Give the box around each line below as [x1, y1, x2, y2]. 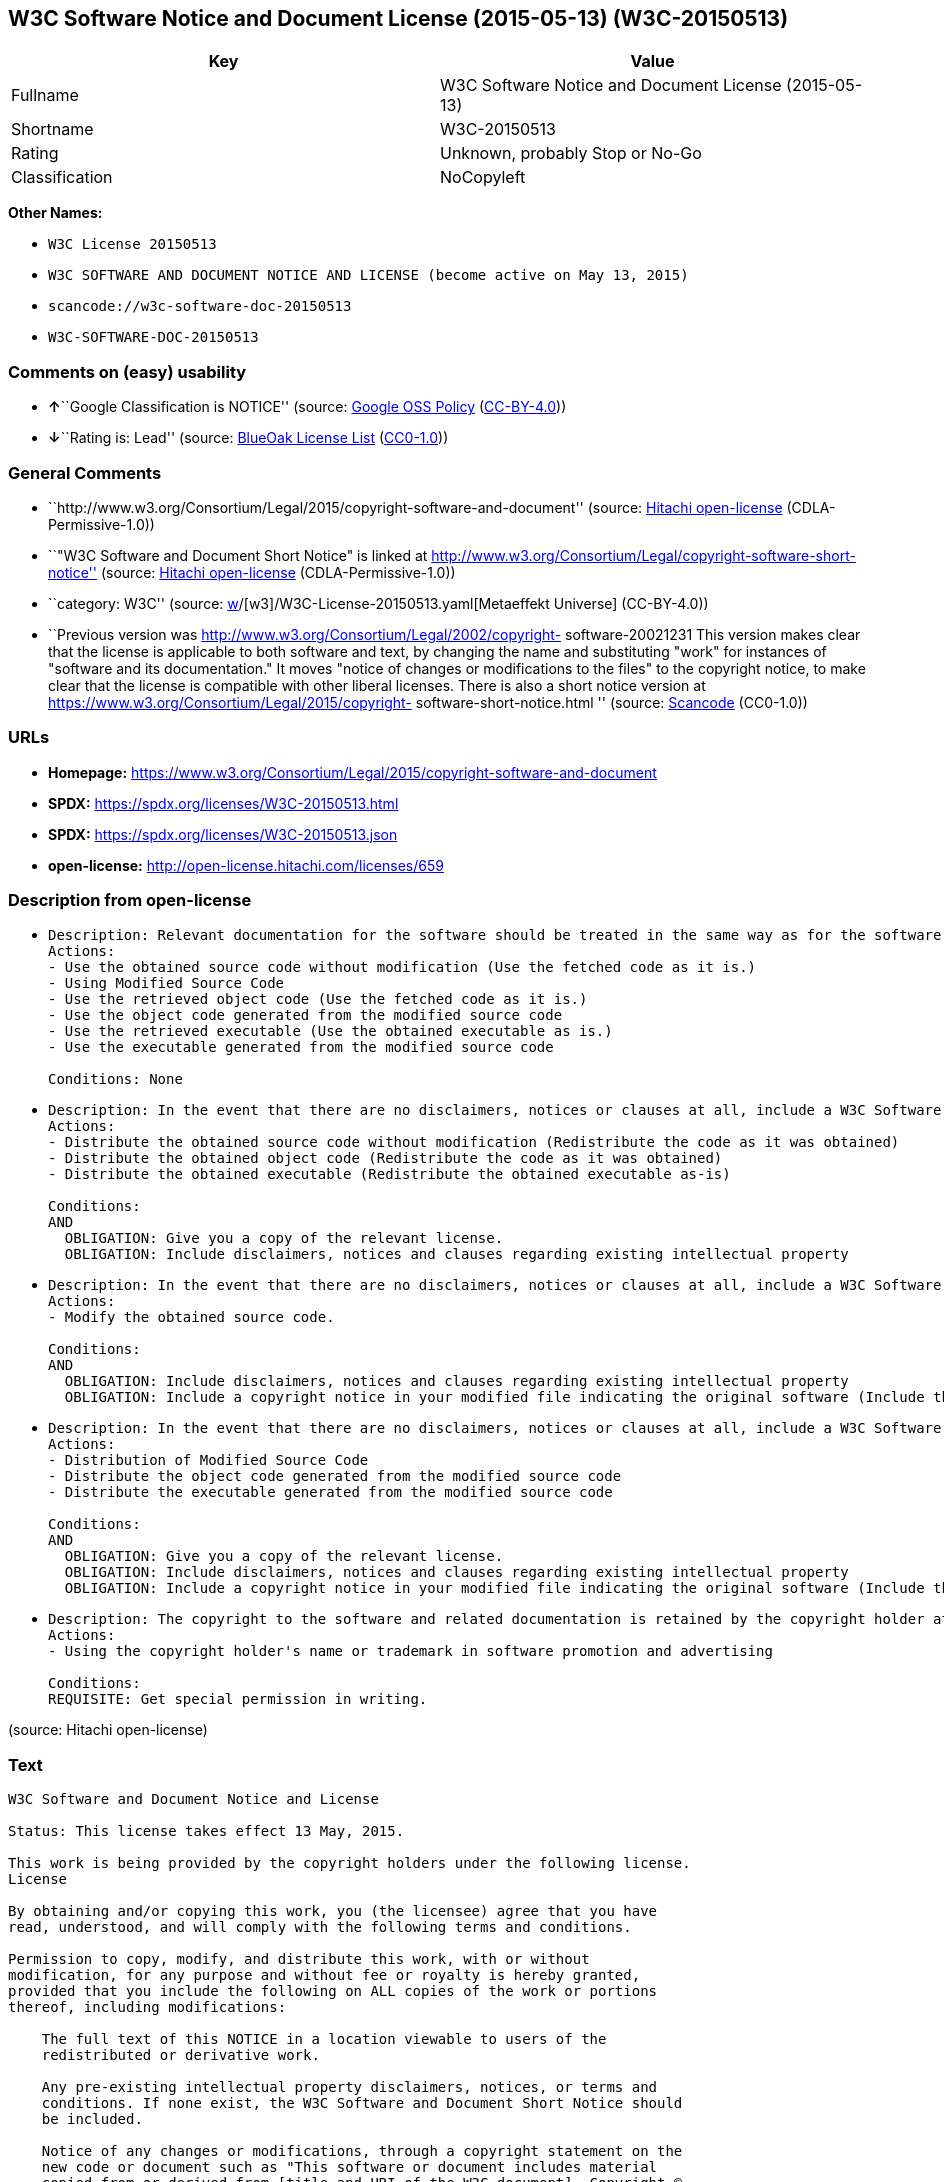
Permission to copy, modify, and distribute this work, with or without [8, 1951, 590, 1968]
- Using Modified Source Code [48, 975, 285, 992]
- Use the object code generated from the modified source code [48, 1007, 563, 1024]
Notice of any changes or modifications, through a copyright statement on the [41, 2143, 683, 2160]
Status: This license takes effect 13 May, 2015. [8, 1823, 405, 1840]
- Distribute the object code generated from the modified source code [48, 1468, 622, 1485]
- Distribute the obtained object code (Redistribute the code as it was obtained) [48, 1150, 723, 1167]
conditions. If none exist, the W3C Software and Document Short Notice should [41, 2095, 683, 2112]
